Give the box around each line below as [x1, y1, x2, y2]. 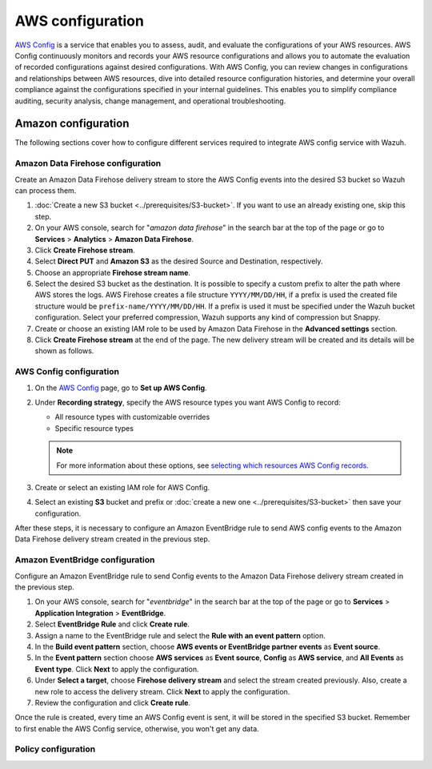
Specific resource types [54, 423, 134, 433]
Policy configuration [14, 743, 96, 755]
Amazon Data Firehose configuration [14, 158, 162, 169]
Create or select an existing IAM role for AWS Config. [34, 482, 210, 492]
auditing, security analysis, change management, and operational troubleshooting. [14, 96, 286, 106]
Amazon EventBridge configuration [14, 554, 155, 566]
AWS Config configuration [14, 366, 120, 377]
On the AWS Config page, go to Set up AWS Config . [34, 383, 207, 393]
